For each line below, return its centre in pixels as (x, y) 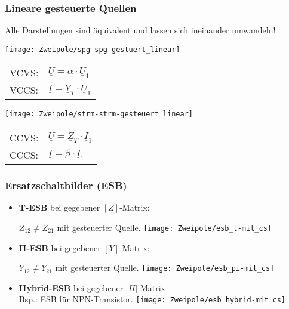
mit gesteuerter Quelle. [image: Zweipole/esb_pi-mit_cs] (165, 268)
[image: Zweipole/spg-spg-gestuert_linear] (93, 49)
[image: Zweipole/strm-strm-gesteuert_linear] (99, 114)
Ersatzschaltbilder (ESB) (66, 185)
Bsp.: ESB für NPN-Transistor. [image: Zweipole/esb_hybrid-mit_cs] (152, 299)
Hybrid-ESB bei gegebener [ (73, 287)
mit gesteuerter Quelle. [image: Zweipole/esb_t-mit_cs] (164, 227)
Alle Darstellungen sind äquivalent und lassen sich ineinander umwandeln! (140, 30)
